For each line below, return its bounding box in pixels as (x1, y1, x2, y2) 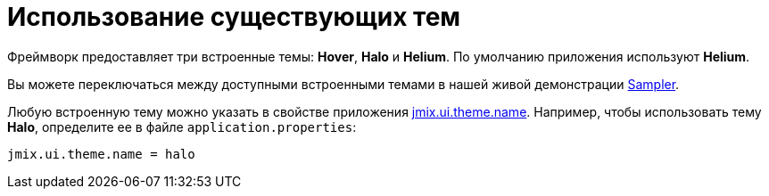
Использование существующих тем (7, 2, 461, 32)
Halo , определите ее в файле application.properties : (7, 118, 357, 135)
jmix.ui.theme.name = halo (7, 146, 195, 161)
